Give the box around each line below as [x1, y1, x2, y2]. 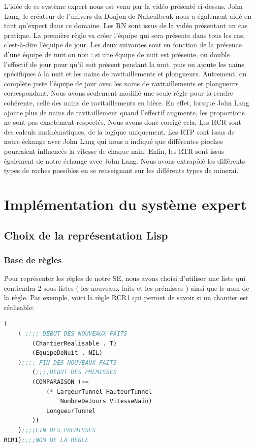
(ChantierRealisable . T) [32, 340, 117, 347]
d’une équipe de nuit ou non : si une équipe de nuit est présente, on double [4, 49, 230, 59]
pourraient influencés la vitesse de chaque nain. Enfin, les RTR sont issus [4, 145, 224, 156]
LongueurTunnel [46, 407, 96, 414]
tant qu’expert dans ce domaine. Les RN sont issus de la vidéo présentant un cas [4, 20, 248, 31]
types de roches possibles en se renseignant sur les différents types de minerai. [4, 165, 239, 175]
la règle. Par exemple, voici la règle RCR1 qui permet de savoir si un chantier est [4, 292, 249, 303]
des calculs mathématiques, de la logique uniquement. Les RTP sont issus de [4, 126, 235, 137]
